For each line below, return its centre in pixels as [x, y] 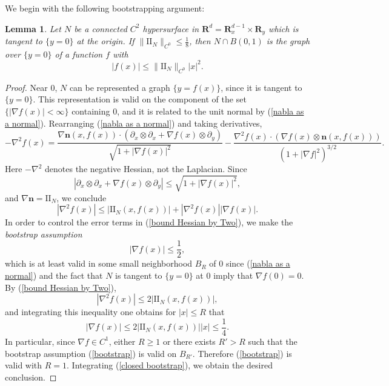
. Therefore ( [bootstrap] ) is [242, 353]
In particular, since [40, 341]
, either [122, 341]
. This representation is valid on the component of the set [140, 99]
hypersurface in [171, 28]
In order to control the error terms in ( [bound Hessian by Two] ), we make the [149, 222]
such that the [273, 341]
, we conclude [81, 197]
